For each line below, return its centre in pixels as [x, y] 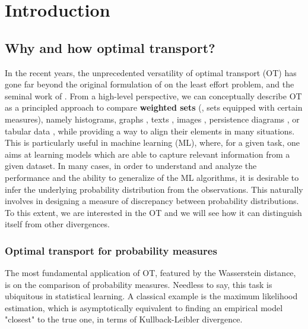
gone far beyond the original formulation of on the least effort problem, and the [150, 84]
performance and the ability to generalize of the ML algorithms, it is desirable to [152, 177]
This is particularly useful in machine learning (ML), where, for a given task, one [152, 142]
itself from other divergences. [57, 224]
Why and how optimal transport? [110, 47]
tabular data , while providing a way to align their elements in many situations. [150, 131]
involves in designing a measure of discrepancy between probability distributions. [152, 201]
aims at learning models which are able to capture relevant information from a [147, 154]
